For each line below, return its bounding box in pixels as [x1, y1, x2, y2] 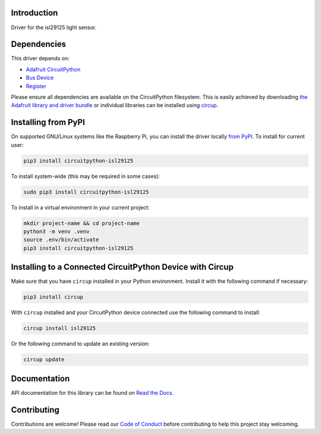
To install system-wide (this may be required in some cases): [11, 173, 160, 180]
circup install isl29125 [23, 325, 96, 332]
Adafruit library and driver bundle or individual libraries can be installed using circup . [11, 102, 219, 109]
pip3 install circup [23, 294, 83, 301]
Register [26, 82, 47, 89]
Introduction [11, 8, 58, 18]
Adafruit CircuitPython [26, 65, 81, 73]
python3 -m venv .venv [23, 228, 90, 235]
